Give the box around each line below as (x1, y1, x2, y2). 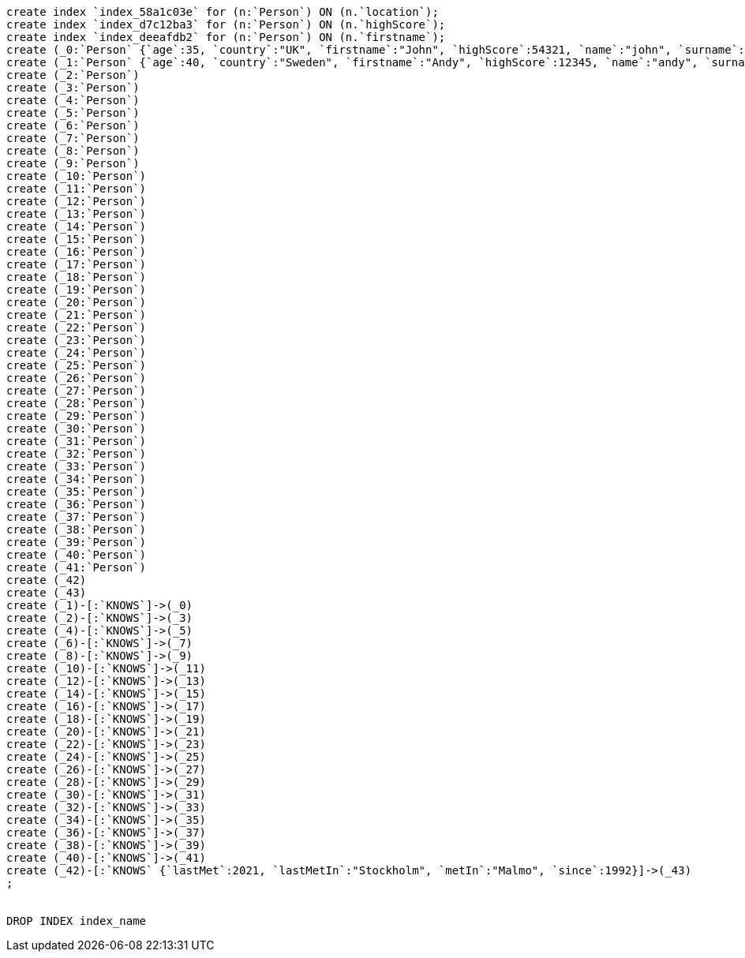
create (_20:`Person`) (6, 296, 147, 309)
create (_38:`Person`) (6, 523, 147, 536)
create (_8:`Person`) (6, 144, 140, 157)
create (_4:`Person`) (6, 94, 140, 107)
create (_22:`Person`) (6, 321, 147, 334)
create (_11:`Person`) (6, 182, 147, 195)
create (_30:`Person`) (6, 422, 147, 435)
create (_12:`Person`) (6, 195, 147, 208)
